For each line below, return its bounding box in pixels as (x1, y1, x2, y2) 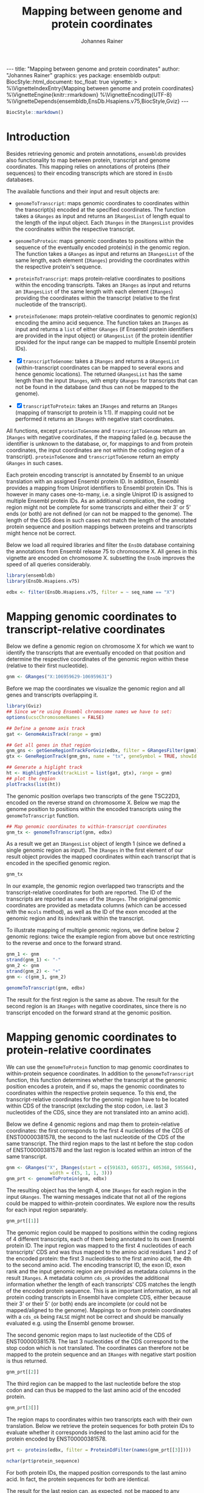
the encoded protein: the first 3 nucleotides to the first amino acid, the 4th (6, 1255, 192, 1262)
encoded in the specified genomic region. (6, 860, 111, 867)
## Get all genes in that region (6, 742, 91, 748)
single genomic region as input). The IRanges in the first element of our (6, 846, 183, 854)
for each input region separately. (6, 1206, 88, 1214)
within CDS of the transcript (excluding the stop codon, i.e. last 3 (6, 1102, 168, 1109)
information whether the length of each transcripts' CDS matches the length (6, 1280, 196, 1288)
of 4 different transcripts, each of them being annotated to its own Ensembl (6, 1235, 195, 1243)
